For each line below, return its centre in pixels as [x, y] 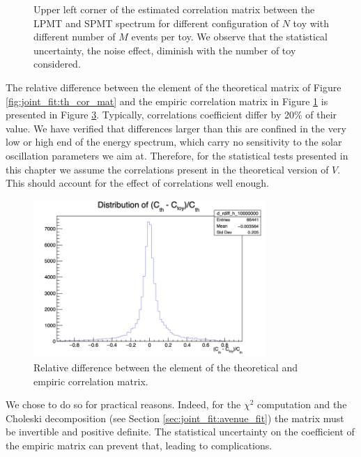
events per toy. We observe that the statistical [229, 37]
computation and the [302, 404]
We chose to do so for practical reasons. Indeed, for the [123, 404]
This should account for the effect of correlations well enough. [137, 183]
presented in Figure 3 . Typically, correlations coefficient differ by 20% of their [171, 115]
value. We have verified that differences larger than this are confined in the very [176, 128]
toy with [311, 23]
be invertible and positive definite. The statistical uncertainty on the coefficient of [180, 432]
